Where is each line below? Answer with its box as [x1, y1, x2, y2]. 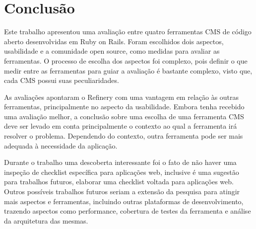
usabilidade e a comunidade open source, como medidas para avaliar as [4, 46, 220, 56]
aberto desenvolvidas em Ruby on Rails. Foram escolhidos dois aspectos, [4, 36, 224, 46]
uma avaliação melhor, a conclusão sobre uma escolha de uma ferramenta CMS [4, 111, 244, 121]
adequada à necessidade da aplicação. [4, 140, 118, 151]
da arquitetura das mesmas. [4, 215, 88, 226]
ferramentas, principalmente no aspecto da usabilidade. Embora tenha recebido [4, 101, 245, 112]
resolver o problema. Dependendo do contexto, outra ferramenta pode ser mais [4, 131, 243, 141]
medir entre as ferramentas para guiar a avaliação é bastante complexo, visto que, [4, 65, 253, 76]
